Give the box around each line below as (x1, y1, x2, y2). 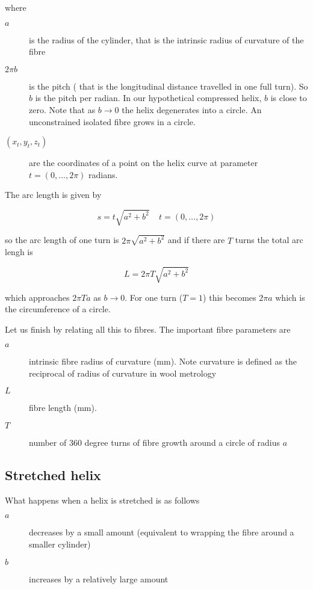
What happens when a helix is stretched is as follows (5, 493, 200, 506)
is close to (270, 91, 307, 104)
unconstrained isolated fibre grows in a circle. (29, 115, 196, 128)
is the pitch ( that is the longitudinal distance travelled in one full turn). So (29, 79, 308, 92)
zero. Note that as (29, 103, 96, 116)
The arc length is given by (5, 188, 102, 201)
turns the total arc (235, 233, 303, 246)
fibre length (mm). (29, 401, 97, 414)
